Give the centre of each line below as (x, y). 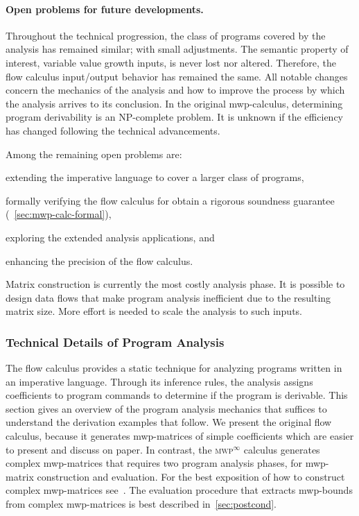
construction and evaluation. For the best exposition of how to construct (191, 476)
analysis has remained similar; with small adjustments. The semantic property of (177, 49)
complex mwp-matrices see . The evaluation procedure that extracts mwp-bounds (179, 490)
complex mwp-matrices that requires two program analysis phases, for (154, 463)
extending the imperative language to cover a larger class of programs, (155, 177)
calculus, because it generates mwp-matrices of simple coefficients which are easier (180, 436)
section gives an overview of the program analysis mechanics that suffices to (166, 408)
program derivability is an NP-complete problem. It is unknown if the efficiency (175, 117)
